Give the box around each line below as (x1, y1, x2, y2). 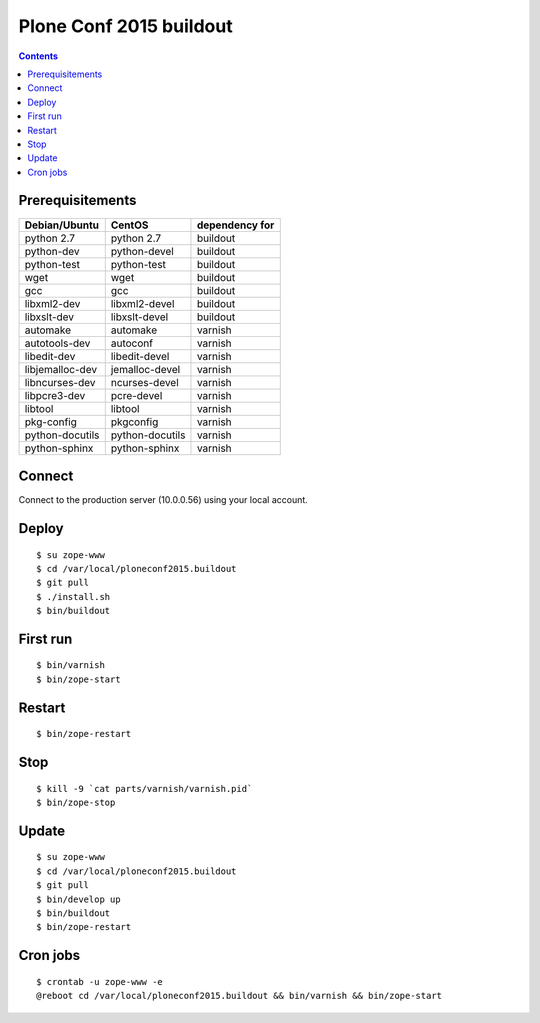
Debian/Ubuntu (24, 218, 100, 232)
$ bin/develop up (36, 893, 121, 905)
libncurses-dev (24, 375, 96, 389)
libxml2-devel (110, 296, 175, 310)
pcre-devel (110, 388, 163, 402)
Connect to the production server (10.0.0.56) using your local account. (18, 494, 309, 506)
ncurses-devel (110, 375, 179, 389)
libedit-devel (110, 349, 170, 363)
